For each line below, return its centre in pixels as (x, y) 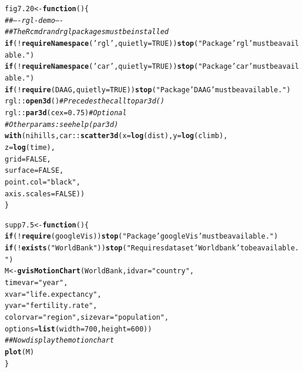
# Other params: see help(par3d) (62, 124)
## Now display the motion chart (60, 341)
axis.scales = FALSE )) (45, 194)
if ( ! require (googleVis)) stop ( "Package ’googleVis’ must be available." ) (142, 237)
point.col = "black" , (43, 182)
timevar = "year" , (36, 283)
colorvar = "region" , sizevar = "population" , (87, 318)
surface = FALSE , (34, 171)
